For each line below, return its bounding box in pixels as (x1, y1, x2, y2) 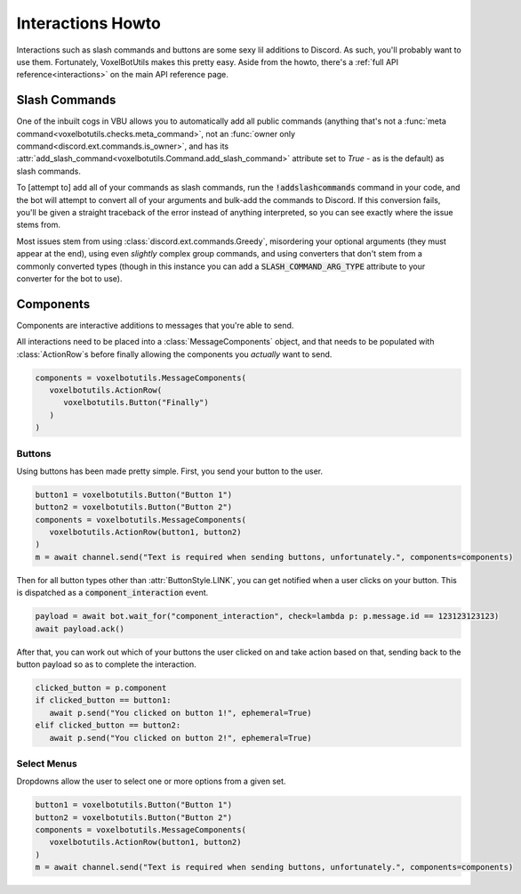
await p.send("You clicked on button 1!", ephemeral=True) (49, 708, 312, 718)
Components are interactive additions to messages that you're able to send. (16, 320, 294, 330)
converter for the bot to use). (16, 272, 123, 284)
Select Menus (16, 757, 77, 769)
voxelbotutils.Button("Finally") (63, 397, 209, 408)
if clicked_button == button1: (35, 695, 172, 705)
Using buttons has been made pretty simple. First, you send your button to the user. (16, 466, 324, 476)
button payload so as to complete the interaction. (16, 659, 197, 670)
